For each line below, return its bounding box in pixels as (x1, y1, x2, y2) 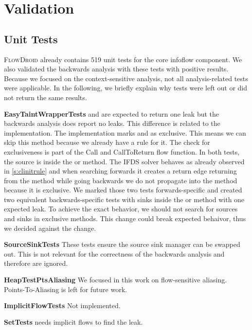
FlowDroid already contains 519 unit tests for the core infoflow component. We (4, 54, 242, 64)
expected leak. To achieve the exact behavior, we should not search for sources (4, 204, 238, 214)
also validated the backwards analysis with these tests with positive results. (4, 64, 229, 74)
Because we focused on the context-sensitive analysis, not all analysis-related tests (4, 73, 248, 83)
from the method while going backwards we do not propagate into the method (4, 175, 237, 185)
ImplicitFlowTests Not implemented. (4, 300, 121, 311)
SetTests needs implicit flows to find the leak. (4, 316, 143, 327)
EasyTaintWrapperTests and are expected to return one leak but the (4, 108, 219, 119)
